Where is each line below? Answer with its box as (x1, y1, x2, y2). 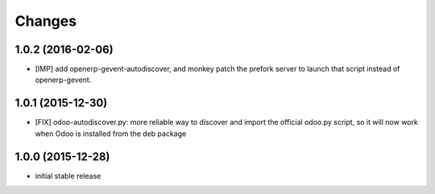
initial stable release (35, 171, 101, 180)
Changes (14, 12, 77, 30)
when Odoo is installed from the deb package (35, 129, 187, 138)
